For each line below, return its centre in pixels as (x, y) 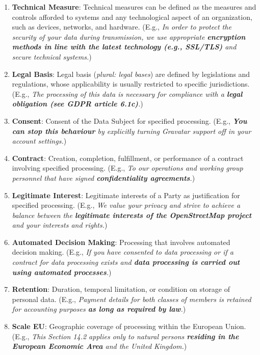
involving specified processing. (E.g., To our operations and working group (127, 168)
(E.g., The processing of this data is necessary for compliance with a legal (127, 93)
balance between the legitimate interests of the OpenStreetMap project (132, 215)
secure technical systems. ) (52, 56)
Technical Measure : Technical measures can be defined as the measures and (134, 7)
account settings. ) (39, 141)
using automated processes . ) (62, 272)
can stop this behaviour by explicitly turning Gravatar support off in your (132, 131)
